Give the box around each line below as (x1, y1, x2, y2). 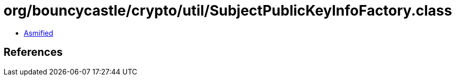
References (4, 46, 63, 59)
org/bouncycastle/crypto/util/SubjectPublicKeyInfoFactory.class (4, 2, 452, 19)
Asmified (24, 28, 54, 37)
